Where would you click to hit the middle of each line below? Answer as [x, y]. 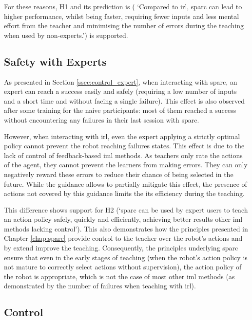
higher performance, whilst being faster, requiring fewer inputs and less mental [122, 16]
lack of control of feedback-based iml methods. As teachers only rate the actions [123, 155]
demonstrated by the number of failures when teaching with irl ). [100, 286]
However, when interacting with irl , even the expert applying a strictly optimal [122, 136]
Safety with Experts [55, 61]
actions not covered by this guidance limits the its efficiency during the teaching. [124, 193]
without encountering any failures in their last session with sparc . [102, 119]
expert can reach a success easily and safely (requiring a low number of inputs [120, 91]
